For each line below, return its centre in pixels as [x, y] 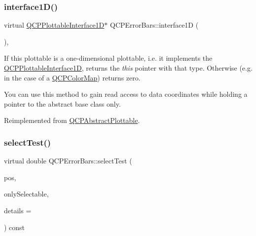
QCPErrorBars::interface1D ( [154, 25]
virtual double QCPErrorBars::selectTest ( [68, 161]
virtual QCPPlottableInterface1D [54, 25]
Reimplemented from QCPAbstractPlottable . [72, 120]
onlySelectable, [26, 194]
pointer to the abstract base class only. [62, 103]
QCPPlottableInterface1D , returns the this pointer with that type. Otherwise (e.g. [128, 68]
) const [15, 227]
